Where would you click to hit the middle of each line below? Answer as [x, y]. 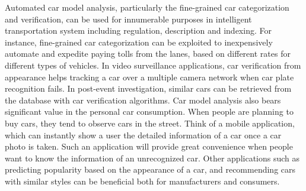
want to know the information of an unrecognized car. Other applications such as [152, 158]
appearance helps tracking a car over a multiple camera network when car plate [149, 77]
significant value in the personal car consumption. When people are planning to [149, 111]
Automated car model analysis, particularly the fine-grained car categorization [147, 7]
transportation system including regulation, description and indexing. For [138, 30]
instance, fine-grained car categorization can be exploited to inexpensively [139, 42]
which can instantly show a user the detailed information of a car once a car [143, 135]
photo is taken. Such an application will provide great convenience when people [149, 146]
